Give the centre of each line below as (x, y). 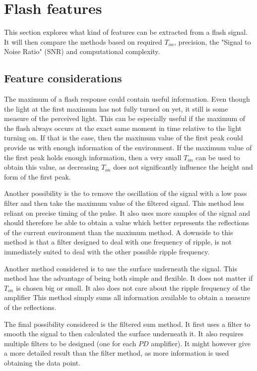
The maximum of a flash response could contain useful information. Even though (127, 99)
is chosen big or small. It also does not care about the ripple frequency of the (133, 287)
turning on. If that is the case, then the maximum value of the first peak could (124, 138)
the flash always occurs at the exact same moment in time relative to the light (123, 128)
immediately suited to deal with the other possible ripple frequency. (107, 252)
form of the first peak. (37, 176)
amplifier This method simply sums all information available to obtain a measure (127, 297)
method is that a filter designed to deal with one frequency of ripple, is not (118, 242)
